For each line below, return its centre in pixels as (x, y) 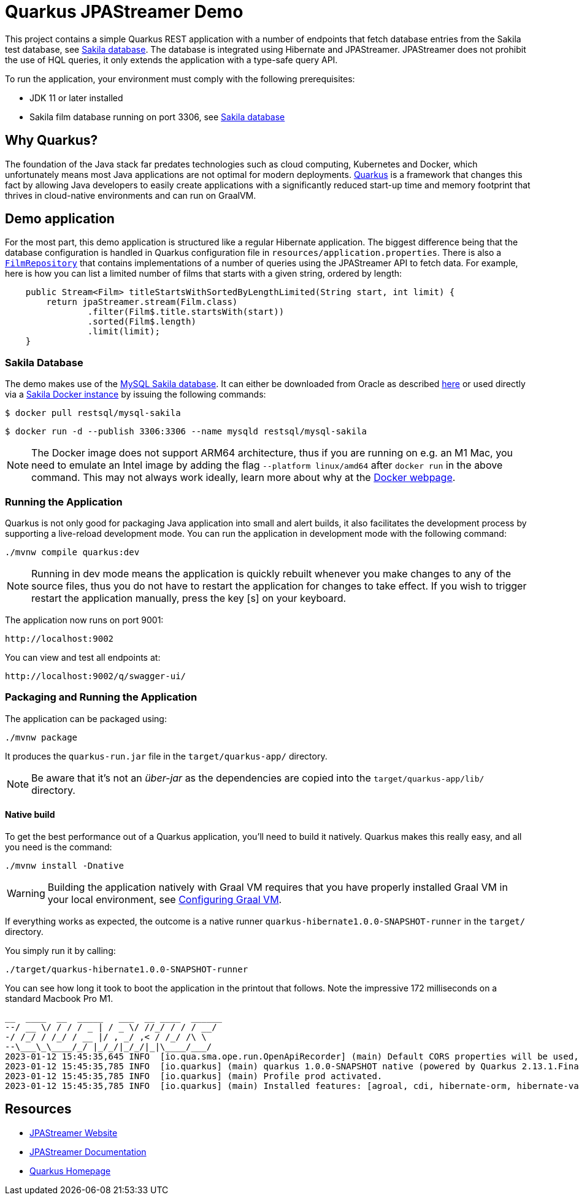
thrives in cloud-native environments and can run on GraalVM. (131, 195)
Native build (30, 815)
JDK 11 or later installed (76, 98)
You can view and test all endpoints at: (83, 657)
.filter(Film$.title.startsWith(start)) (186, 312)
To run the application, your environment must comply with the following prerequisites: (180, 79)
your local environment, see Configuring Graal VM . (165, 899)
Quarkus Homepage (70, 1171)
